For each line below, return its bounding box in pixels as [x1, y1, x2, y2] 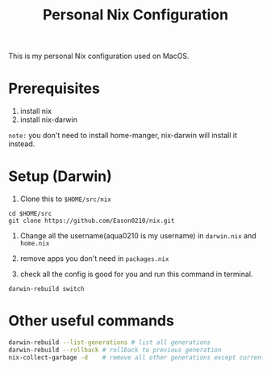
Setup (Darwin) [8, 167, 113, 186]
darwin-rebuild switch [8, 285, 85, 293]
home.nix [19, 240, 50, 248]
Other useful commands [8, 312, 175, 330]
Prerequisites [8, 79, 101, 98]
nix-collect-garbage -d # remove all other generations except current [8, 353, 265, 361]
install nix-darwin [19, 115, 78, 124]
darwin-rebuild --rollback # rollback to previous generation [8, 346, 222, 354]
